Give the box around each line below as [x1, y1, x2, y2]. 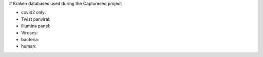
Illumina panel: [21, 23, 51, 29]
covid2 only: [21, 10, 46, 15]
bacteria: [21, 36, 39, 42]
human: [21, 43, 37, 49]
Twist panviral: [21, 16, 51, 22]
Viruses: [21, 29, 38, 36]
